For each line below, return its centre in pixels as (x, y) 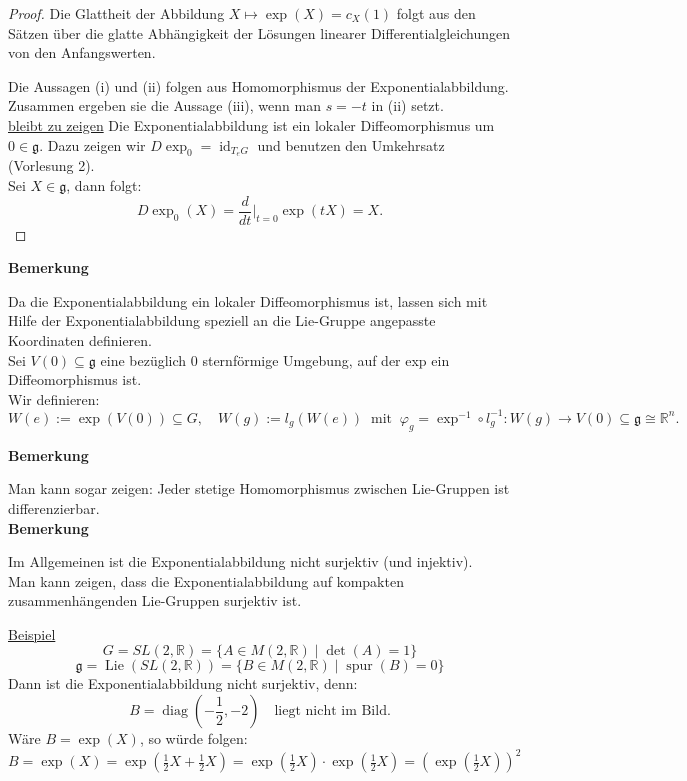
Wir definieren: (54, 398)
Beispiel (32, 633)
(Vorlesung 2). (51, 165)
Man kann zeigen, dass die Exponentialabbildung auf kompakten (206, 580)
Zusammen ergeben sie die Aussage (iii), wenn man (164, 105)
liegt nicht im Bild (330, 711)
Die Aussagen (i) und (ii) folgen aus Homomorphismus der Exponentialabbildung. (258, 85)
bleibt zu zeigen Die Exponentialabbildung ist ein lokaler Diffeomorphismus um (251, 124)
